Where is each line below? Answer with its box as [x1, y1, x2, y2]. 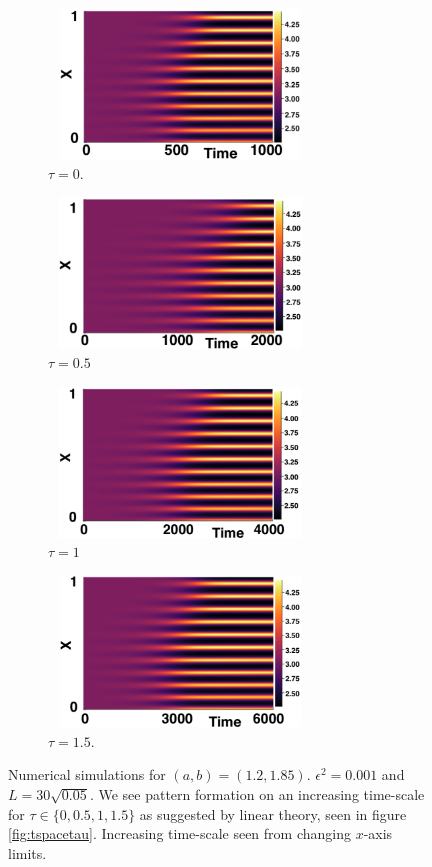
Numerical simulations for [8, 764, 166, 785]
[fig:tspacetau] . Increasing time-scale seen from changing [8, 823, 351, 844]
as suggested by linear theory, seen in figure [139, 803, 407, 824]
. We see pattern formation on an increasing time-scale [89, 784, 425, 805]
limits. [8, 842, 47, 863]
